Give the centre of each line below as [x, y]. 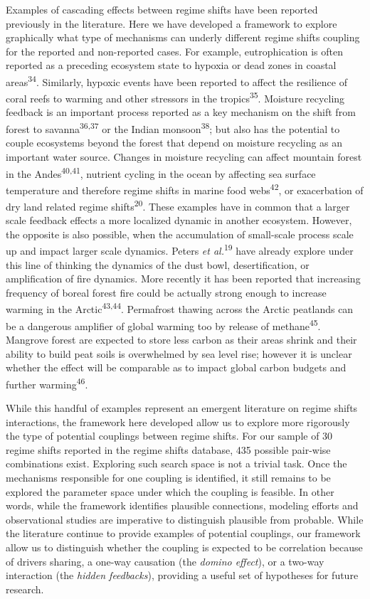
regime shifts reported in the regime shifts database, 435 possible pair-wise [168, 449]
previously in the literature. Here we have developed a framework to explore [171, 23]
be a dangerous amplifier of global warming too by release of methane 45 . [163, 324]
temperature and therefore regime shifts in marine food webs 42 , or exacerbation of [185, 189]
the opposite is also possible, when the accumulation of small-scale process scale [180, 234]
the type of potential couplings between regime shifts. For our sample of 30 [169, 436]
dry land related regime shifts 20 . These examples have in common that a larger [178, 205]
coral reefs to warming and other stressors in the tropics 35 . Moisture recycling [175, 97]
